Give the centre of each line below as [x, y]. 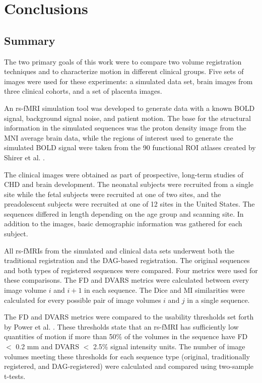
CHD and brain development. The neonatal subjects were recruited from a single [129, 184]
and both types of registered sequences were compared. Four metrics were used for [131, 270]
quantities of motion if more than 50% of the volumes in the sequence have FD [126, 336]
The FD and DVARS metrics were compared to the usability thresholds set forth [129, 317]
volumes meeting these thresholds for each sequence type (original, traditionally [127, 356]
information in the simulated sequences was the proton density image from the [125, 128]
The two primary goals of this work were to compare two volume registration [123, 61]
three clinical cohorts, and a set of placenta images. [83, 91]
